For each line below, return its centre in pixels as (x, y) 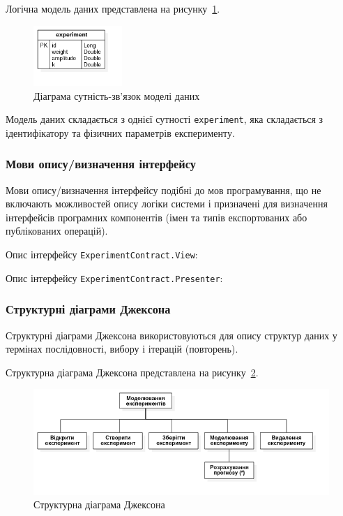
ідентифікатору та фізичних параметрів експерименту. (120, 132)
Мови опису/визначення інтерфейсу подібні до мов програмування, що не (163, 190)
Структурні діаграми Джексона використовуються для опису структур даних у (171, 335)
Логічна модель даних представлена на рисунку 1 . (113, 8)
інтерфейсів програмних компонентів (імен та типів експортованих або (157, 217)
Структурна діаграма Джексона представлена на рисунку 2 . (132, 372)
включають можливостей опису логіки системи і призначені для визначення (167, 204)
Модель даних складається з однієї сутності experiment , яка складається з (165, 119)
